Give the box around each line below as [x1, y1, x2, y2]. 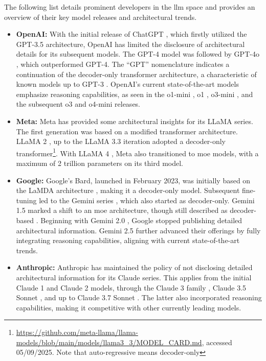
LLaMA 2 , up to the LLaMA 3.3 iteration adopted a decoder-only [16, 136, 226, 147]
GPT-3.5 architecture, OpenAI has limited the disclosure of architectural [16, 38, 245, 49]
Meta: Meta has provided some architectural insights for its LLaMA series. [16, 115, 253, 126]
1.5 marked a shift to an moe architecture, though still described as [16, 205, 228, 215]
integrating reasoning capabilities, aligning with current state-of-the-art [16, 235, 240, 246]
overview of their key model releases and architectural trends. [4, 11, 197, 22]
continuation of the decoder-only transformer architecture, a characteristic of [16, 68, 257, 79]
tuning [16, 195, 37, 205]
